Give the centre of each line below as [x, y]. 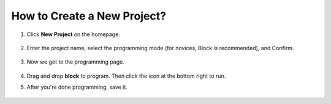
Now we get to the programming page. [76, 62]
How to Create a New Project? [89, 16]
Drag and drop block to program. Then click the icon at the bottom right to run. [126, 76]
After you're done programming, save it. [77, 87]
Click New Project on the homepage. [74, 34]
